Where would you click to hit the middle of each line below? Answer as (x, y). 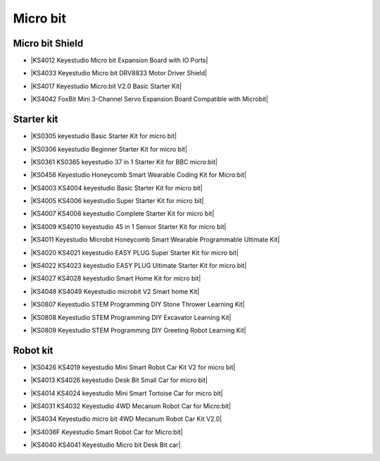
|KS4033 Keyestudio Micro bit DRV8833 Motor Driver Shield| (119, 73)
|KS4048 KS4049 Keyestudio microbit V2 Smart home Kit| (115, 291)
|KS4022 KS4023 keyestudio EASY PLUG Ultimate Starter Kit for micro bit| (139, 266)
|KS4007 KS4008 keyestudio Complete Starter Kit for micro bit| (122, 214)
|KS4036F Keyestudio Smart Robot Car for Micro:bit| (107, 432)
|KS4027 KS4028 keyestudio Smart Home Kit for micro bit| (116, 278)
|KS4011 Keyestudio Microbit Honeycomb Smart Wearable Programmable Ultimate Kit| (155, 240)
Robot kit (33, 350)
